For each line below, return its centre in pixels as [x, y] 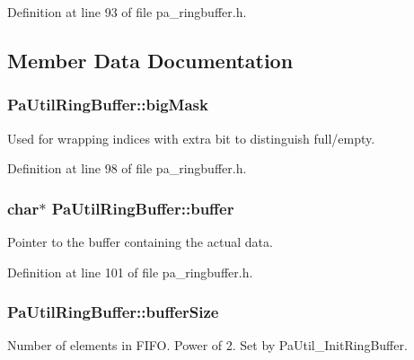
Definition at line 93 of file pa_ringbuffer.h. [127, 12]
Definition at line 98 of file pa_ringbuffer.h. [127, 168]
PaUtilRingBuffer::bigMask [108, 105]
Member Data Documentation [150, 60]
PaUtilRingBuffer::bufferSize [113, 312]
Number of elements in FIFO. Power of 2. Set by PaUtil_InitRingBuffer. [207, 345]
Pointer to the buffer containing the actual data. [140, 241]
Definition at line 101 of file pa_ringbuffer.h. [130, 272]
